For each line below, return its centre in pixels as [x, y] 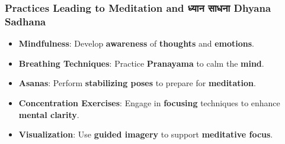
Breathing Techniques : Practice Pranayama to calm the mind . [141, 63]
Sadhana [25, 21]
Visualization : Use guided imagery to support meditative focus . [146, 134]
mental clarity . [49, 114]
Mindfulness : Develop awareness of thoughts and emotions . [137, 43]
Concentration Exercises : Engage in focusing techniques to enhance [149, 102]
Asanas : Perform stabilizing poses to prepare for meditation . [137, 83]
